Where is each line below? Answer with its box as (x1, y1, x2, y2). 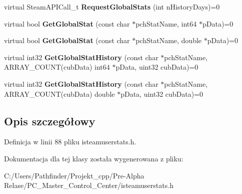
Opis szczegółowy (4, 113, 95, 128)
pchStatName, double (135, 35, 202, 46)
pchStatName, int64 (135, 18, 197, 29)
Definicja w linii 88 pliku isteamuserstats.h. (4, 136, 136, 147)
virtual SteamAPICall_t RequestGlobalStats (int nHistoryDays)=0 (4, 2, 220, 12)
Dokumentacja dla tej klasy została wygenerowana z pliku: (4, 153, 183, 163)
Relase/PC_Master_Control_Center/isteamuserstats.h (4, 180, 173, 190)
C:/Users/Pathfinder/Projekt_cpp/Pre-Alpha (4, 170, 144, 180)
